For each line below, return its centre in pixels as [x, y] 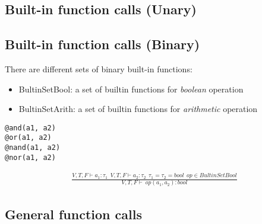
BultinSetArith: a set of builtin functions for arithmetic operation [138, 109]
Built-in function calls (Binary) [102, 44]
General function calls [73, 214]
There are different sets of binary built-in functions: [99, 68]
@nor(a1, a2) [30, 157]
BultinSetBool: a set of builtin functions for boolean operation [131, 89]
